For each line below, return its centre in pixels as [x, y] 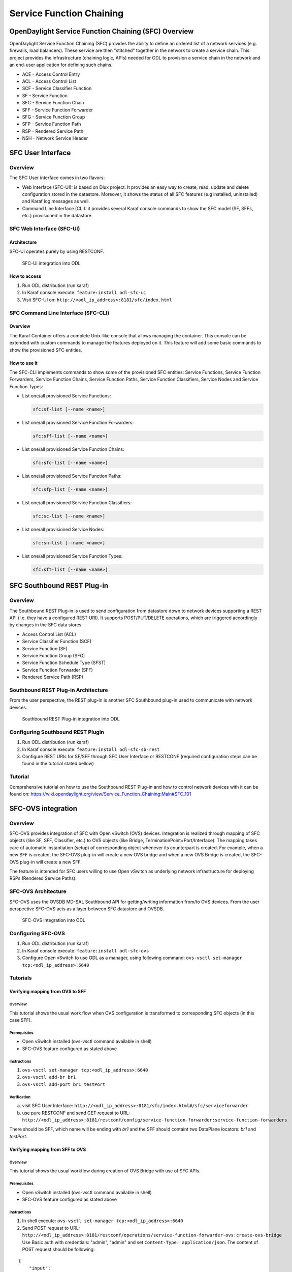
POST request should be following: [58, 1249]
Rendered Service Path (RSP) [53, 677]
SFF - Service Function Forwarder [58, 110]
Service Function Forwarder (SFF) [58, 670]
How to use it [24, 363]
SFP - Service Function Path [52, 124]
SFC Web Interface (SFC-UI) [45, 229]
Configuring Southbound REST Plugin [57, 732]
